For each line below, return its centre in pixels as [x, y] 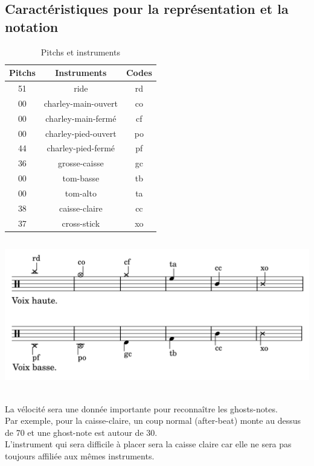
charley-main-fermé [81, 118]
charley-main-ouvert [81, 103]
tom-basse [81, 178]
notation [32, 26]
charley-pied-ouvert [81, 133]
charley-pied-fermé [81, 148]
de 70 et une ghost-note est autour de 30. [81, 432]
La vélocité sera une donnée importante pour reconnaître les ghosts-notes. [141, 408]
